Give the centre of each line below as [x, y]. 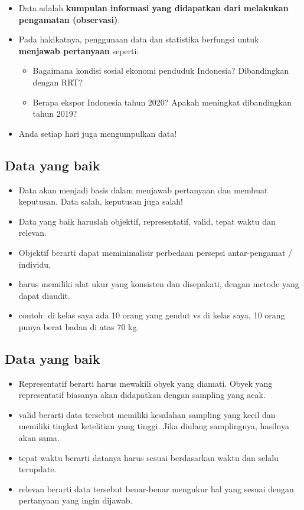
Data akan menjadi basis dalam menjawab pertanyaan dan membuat [143, 190]
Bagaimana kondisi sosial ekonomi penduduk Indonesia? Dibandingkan [161, 70]
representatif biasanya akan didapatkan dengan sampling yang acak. [142, 395]
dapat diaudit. [44, 295]
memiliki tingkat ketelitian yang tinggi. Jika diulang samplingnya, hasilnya [154, 426]
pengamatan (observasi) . [69, 19]
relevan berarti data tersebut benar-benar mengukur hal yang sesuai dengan [156, 488]
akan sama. [39, 438]
